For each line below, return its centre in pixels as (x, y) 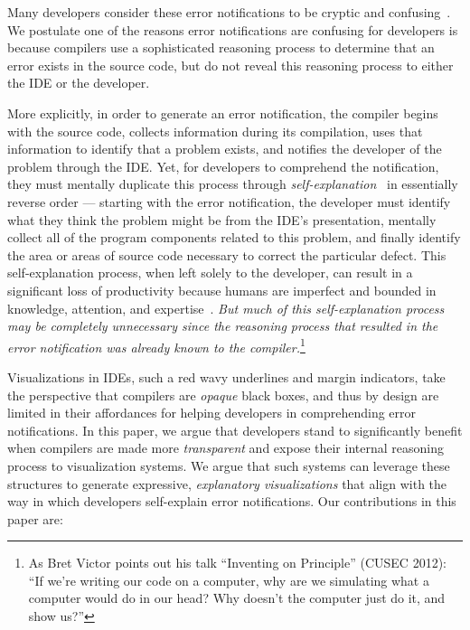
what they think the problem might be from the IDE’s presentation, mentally (222, 219)
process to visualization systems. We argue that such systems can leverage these (229, 465)
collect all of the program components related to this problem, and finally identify (234, 237)
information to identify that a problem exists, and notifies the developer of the (225, 149)
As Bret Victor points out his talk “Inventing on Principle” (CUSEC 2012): (237, 563)
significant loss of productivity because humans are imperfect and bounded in (222, 290)
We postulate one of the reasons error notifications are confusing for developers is (233, 29)
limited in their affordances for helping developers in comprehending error (212, 413)
